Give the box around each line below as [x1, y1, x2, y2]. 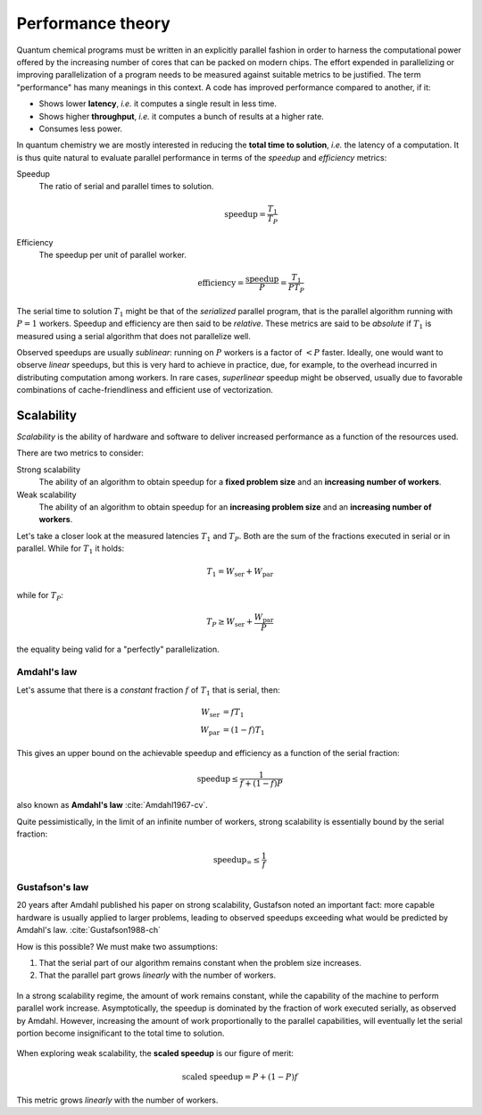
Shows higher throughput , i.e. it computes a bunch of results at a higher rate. [38, 111, 325, 121]
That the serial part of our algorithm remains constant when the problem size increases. [38, 957, 361, 968]
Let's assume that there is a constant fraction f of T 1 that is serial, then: [16, 684, 280, 697]
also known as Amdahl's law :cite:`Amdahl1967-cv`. [16, 800, 209, 811]
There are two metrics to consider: [16, 447, 145, 459]
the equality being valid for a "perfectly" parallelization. [16, 644, 220, 654]
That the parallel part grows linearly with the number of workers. [38, 969, 277, 981]
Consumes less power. [38, 123, 123, 134]
